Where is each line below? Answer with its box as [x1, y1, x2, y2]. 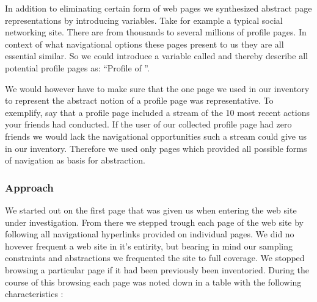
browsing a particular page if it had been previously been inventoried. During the [5, 263, 310, 276]
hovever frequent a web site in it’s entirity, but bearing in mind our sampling [5, 239, 293, 252]
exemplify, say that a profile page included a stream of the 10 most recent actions [5, 106, 310, 118]
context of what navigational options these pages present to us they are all [5, 37, 284, 50]
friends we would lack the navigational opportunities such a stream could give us [5, 129, 307, 142]
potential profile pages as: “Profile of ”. [5, 61, 150, 74]
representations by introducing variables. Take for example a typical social [5, 13, 283, 26]
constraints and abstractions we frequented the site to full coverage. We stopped [5, 251, 305, 264]
